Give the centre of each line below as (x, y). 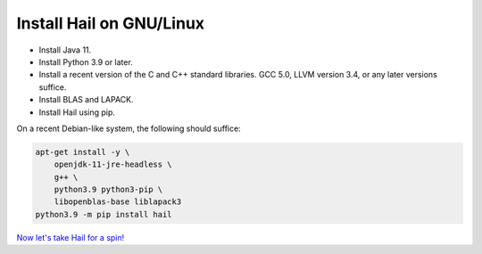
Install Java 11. (65, 50)
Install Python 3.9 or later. (86, 61)
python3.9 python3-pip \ (108, 190)
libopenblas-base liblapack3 (118, 202)
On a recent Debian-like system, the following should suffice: (129, 128)
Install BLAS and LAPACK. (86, 100)
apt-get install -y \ (83, 152)
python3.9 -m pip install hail (104, 214)
